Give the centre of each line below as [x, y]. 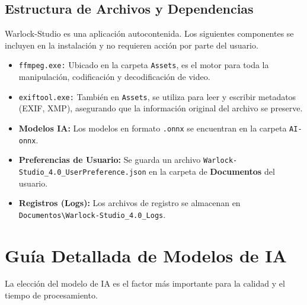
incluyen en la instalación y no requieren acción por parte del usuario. [132, 45]
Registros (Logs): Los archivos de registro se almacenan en [129, 203]
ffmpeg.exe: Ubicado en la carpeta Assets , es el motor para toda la [144, 65]
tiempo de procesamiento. [51, 295]
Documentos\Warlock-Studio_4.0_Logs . [92, 214]
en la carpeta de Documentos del [212, 171]
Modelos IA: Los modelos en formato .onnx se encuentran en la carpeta [153, 128]
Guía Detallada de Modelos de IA [146, 255]
